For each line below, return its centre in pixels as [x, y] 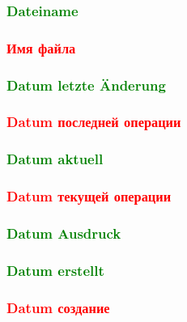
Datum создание [58, 307]
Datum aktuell [55, 159]
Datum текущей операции [89, 196]
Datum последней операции [94, 122]
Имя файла [41, 47]
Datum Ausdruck [64, 233]
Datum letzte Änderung [86, 85]
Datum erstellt [55, 270]
